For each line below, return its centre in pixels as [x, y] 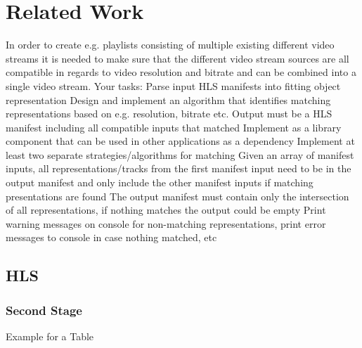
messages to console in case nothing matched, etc [111, 237]
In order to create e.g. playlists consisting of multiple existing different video [170, 45]
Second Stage [44, 310]
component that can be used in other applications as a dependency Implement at [180, 141]
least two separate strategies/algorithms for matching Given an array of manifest [180, 154]
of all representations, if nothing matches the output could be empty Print [166, 210]
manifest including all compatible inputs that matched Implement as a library [174, 127]
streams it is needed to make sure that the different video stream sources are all [177, 58]
